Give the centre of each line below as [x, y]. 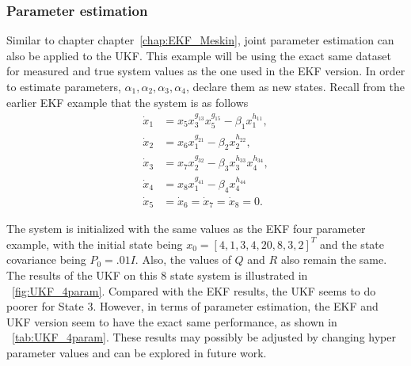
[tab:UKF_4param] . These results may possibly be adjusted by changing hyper [204, 337]
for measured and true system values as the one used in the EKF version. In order [206, 71]
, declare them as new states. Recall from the [295, 86]
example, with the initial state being [95, 244]
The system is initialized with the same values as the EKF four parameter [186, 229]
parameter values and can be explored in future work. [137, 353]
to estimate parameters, [64, 86]
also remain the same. [334, 259]
